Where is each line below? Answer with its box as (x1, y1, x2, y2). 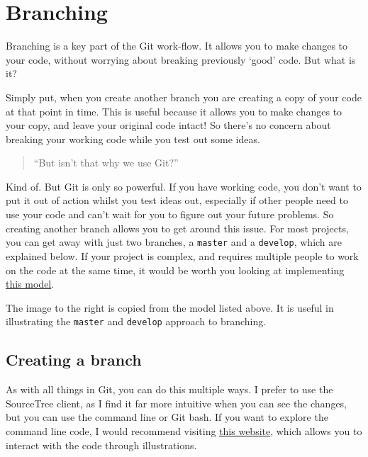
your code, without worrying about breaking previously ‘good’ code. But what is (6, 52, 356, 67)
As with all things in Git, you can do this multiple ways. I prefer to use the (6, 382, 333, 397)
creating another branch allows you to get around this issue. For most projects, (6, 220, 349, 235)
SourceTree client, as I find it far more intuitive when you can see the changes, (6, 395, 347, 410)
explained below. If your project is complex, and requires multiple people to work (6, 248, 359, 263)
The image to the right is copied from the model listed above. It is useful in (6, 300, 334, 315)
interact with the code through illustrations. (6, 437, 197, 452)
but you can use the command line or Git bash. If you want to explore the (6, 410, 328, 424)
